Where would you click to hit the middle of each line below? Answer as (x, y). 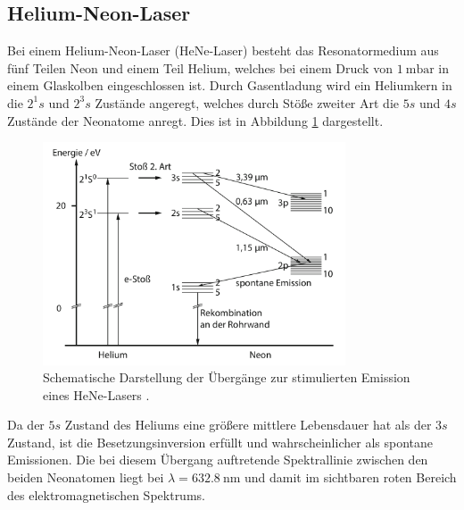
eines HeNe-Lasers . (96, 394)
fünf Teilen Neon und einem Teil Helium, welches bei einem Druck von (200, 67)
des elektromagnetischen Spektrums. (106, 494)
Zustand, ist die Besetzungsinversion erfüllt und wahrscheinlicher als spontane (220, 442)
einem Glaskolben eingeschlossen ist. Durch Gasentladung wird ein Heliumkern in (230, 85)
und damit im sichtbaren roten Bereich (351, 477)
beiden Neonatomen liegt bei (86, 477)
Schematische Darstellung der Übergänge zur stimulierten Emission (227, 377)
